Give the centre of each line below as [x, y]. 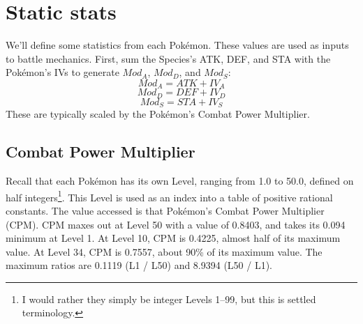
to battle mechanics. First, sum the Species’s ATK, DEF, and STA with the [168, 58]
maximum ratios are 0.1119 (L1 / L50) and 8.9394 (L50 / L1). [139, 265]
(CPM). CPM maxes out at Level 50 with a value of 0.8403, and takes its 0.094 [176, 224]
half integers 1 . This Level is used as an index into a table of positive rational [169, 196]
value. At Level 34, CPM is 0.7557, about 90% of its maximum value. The [164, 251]
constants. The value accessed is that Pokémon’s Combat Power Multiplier [165, 210]
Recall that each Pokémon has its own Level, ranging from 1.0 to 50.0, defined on [180, 181]
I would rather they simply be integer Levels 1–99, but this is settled [169, 299]
